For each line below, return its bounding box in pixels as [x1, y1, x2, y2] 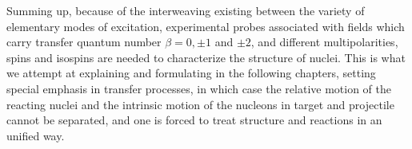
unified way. [6, 127, 65, 143]
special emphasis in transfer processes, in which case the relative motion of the [6, 80, 391, 96]
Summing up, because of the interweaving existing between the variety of [6, 2, 365, 18]
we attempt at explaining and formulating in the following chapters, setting [6, 65, 376, 81]
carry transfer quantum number [6, 33, 162, 50]
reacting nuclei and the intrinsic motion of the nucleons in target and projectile [6, 96, 394, 112]
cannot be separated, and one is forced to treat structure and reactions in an [6, 112, 382, 128]
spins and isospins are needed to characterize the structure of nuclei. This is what [6, 49, 406, 65]
